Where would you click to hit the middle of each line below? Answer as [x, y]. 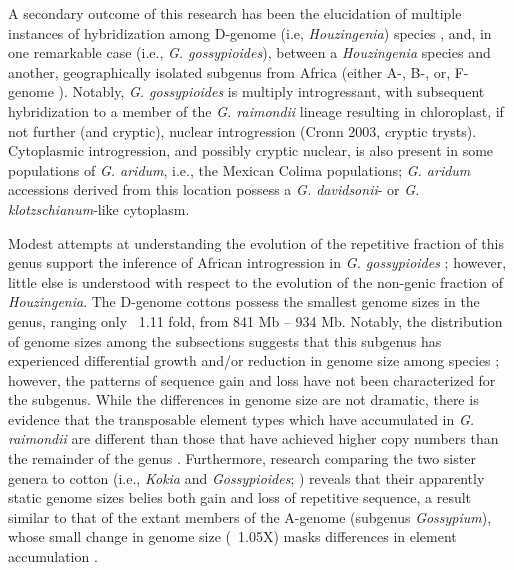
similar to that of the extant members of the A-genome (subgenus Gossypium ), [250, 516]
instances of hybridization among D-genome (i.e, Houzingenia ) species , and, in [250, 32]
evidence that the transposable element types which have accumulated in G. [241, 418]
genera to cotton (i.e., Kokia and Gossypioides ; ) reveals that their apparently [246, 477]
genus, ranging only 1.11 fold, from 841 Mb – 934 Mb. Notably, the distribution [255, 320]
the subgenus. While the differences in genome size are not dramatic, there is [243, 399]
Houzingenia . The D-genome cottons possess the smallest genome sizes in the [244, 301]
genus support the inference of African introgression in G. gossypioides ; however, [257, 262]
